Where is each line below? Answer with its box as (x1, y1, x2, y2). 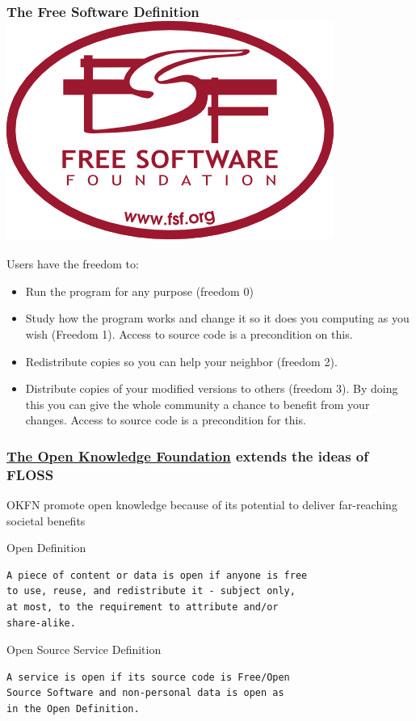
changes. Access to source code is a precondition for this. (25, 411, 306, 428)
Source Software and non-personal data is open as (6, 687, 284, 699)
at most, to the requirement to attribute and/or (6, 601, 279, 613)
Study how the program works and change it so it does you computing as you (25, 310, 410, 327)
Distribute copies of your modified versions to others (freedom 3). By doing (25, 380, 398, 397)
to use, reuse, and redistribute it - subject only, (6, 585, 296, 597)
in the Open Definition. (6, 702, 140, 715)
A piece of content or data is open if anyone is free (6, 569, 308, 581)
